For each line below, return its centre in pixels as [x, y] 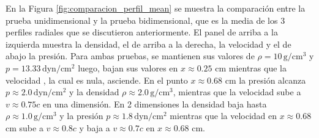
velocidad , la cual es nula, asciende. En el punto [97, 80]
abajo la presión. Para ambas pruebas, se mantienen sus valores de [130, 56]
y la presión [81, 116]
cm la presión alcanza [265, 80]
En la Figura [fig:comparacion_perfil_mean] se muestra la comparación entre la [156, 8]
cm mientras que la [251, 67]
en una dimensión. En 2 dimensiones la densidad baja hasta [155, 103]
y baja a [95, 127]
